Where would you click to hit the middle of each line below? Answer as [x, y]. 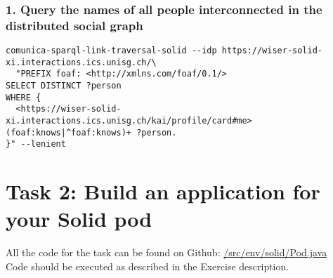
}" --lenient [36, 144]
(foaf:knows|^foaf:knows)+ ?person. [91, 132]
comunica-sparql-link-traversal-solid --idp [111, 51]
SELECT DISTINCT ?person [64, 86]
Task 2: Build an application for [163, 191]
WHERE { [24, 97]
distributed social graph [74, 25]
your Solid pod [79, 219]
